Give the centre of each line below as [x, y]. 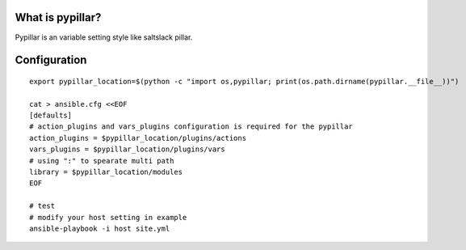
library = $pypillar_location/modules [106, 172]
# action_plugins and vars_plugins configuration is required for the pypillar [191, 127]
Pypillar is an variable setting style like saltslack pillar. [104, 37]
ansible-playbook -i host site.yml [100, 229]
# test [42, 206]
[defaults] [51, 116]
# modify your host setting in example [108, 217]
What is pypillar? [58, 17]
